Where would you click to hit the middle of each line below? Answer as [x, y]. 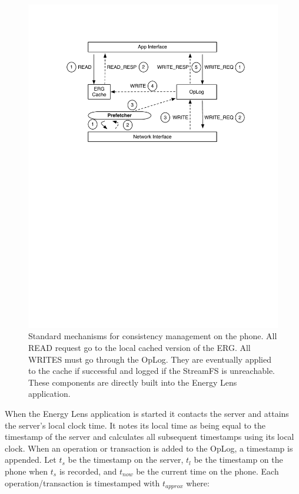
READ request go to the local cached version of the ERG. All [139, 348]
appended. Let [31, 460]
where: [198, 483]
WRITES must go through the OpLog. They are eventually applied [150, 359]
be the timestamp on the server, [126, 460]
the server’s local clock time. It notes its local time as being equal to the [135, 425]
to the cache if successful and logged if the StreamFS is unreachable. [152, 371]
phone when [26, 471]
